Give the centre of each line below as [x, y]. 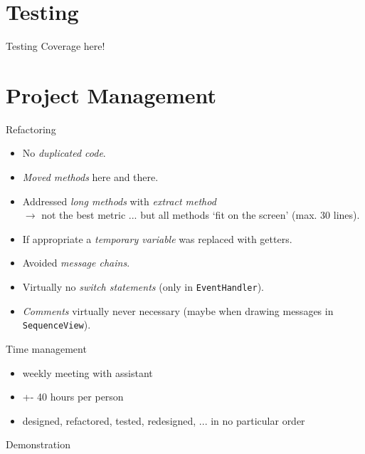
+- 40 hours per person [73, 397]
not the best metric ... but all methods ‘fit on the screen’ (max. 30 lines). [201, 215]
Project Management [111, 94]
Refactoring [31, 129]
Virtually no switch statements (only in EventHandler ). [143, 287]
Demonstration [38, 444]
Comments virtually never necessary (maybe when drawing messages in [178, 310]
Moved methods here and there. [90, 177]
